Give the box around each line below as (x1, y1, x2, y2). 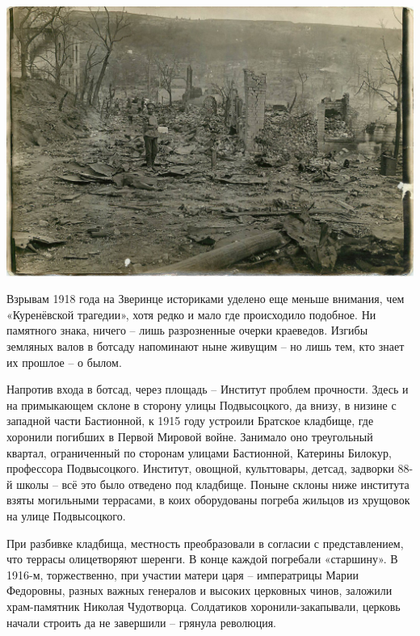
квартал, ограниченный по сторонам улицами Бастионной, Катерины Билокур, (6, 444, 392, 461)
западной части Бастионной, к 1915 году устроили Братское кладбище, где (6, 412, 374, 429)
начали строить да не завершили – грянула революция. (6, 613, 276, 630)
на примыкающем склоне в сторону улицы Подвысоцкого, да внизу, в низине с (6, 396, 397, 413)
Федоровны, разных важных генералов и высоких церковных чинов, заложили (6, 582, 393, 599)
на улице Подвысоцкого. (6, 508, 126, 524)
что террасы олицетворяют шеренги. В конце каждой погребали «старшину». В (6, 550, 398, 567)
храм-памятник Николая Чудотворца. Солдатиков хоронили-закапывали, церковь (6, 597, 401, 614)
